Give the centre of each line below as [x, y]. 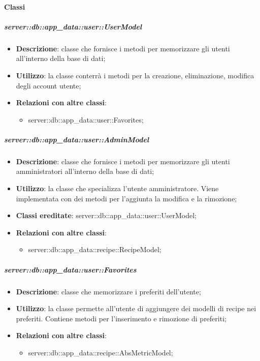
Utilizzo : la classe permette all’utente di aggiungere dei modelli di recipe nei [136, 308]
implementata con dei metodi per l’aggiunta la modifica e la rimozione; [126, 198]
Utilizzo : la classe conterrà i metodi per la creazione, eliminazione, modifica [135, 75]
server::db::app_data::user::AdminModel [77, 139]
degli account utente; [48, 85]
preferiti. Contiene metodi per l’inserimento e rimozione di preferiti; [121, 318]
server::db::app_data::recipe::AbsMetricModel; [101, 352]
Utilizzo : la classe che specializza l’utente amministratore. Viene [117, 188]
